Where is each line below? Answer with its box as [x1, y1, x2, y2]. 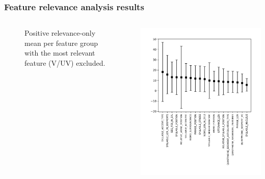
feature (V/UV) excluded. [24, 58, 105, 68]
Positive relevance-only [24, 28, 96, 38]
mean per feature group [24, 37, 98, 48]
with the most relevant [24, 47, 95, 58]
